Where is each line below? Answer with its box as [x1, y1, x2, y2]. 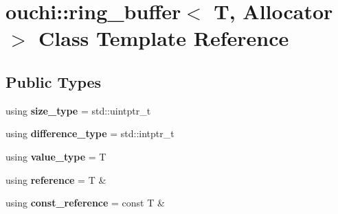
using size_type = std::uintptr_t [5, 103, 151, 117]
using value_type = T [5, 149, 106, 163]
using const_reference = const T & [5, 195, 165, 210]
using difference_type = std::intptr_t [5, 126, 174, 141]
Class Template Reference [38, 24, 289, 52]
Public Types [5, 71, 102, 92]
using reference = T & [5, 172, 106, 187]
